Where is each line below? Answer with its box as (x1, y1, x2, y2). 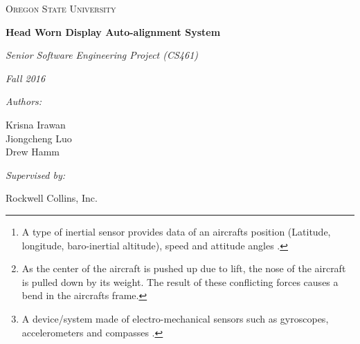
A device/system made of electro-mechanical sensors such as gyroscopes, (21, 311, 329, 325)
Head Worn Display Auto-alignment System (6, 24, 221, 39)
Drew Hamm (6, 144, 60, 159)
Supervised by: (6, 167, 66, 182)
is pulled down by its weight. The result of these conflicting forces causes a (21, 274, 339, 289)
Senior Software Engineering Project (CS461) (6, 48, 199, 62)
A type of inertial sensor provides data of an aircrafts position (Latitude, (21, 224, 331, 238)
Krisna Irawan (6, 117, 66, 131)
